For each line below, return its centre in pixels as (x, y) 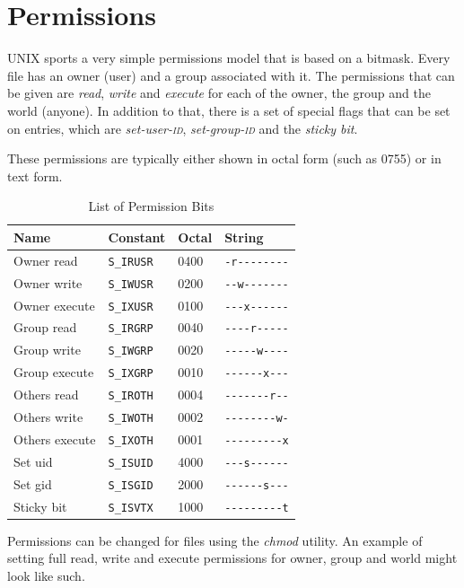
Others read (46, 395)
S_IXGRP (131, 374)
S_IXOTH (131, 440)
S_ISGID (131, 485)
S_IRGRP (131, 329)
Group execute (54, 372)
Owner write (48, 282)
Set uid (33, 461)
